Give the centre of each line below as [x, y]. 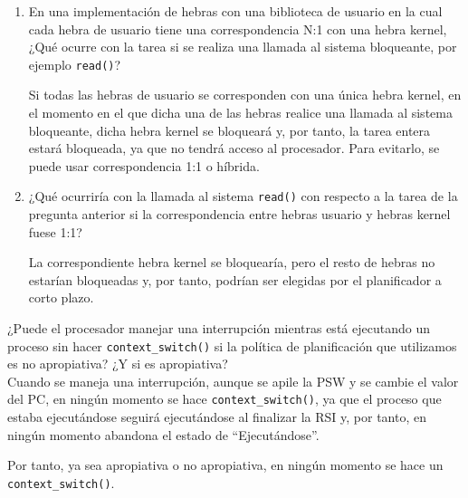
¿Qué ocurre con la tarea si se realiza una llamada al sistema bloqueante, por [243, 47]
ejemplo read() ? [75, 64]
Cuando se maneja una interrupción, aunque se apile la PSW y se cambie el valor [233, 381]
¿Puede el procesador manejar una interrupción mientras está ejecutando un [219, 328]
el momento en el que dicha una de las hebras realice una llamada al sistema [240, 113]
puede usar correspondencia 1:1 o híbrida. [144, 165]
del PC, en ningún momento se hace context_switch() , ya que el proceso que [224, 399]
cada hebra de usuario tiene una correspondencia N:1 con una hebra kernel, [238, 29]
